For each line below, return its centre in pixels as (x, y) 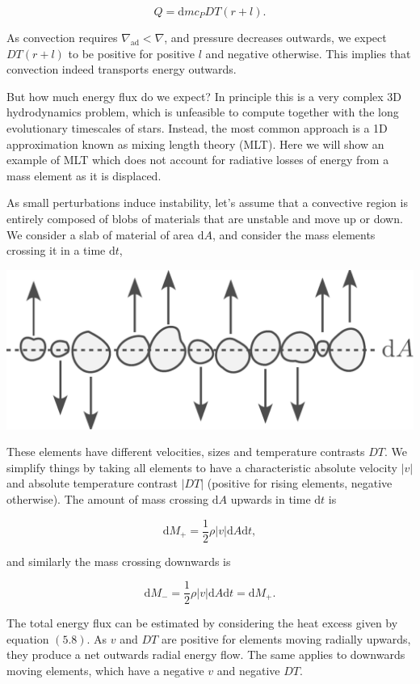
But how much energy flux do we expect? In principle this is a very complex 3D (204, 96)
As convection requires (62, 37)
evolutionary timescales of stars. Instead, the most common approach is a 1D (197, 127)
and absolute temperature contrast (92, 483)
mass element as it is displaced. (84, 175)
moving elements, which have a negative (105, 671)
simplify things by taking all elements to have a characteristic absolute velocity (202, 467)
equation (28, 638)
